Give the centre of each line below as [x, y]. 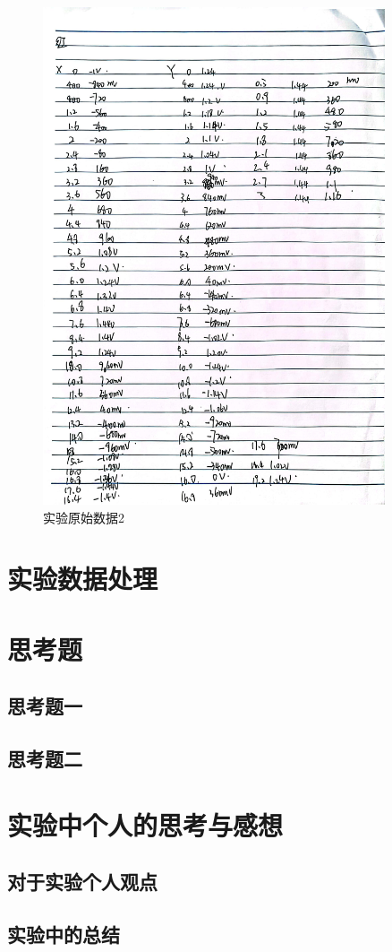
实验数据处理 [83, 579]
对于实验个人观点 [82, 882]
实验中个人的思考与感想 [145, 824]
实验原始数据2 [84, 517]
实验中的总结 [64, 935]
